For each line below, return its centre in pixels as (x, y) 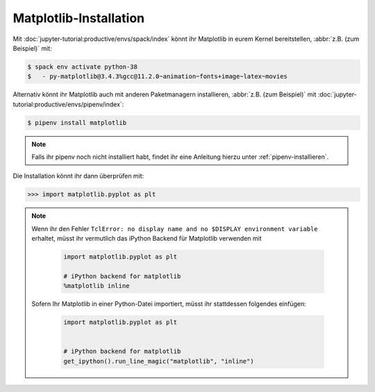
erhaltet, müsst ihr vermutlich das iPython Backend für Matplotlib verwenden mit (147, 239)
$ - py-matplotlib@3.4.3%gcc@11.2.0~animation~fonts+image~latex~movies (158, 77)
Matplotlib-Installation (79, 18)
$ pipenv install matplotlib (77, 122)
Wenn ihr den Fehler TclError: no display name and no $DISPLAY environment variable (175, 228)
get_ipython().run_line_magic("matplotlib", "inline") (159, 361)
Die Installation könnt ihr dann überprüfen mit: (78, 176)
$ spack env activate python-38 (83, 67)
